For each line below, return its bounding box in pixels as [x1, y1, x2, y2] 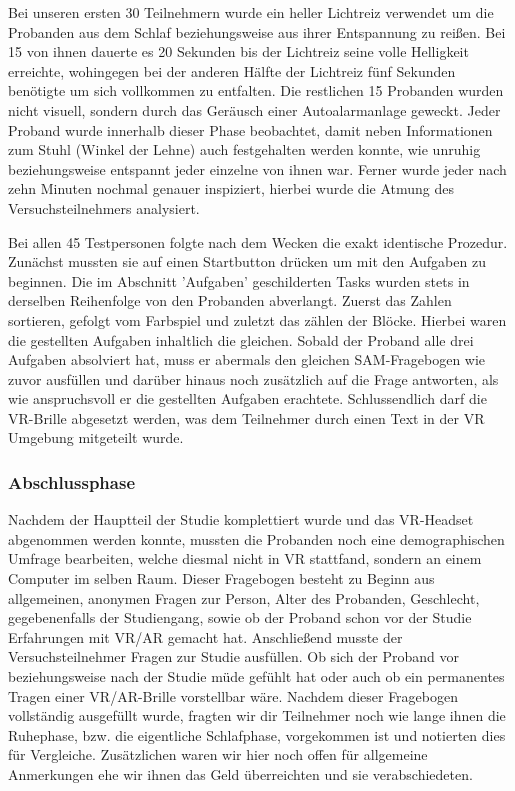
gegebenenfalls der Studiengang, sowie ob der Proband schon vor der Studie [8, 607, 472, 628]
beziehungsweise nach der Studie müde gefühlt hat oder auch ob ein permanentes [8, 666, 505, 687]
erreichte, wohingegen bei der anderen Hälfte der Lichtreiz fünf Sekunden [8, 60, 456, 81]
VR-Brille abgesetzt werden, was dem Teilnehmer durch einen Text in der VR [8, 407, 485, 428]
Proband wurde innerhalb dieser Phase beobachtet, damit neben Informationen [8, 119, 493, 140]
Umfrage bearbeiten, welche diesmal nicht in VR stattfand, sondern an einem [8, 548, 482, 569]
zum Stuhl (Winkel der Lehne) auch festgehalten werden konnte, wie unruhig [8, 139, 481, 160]
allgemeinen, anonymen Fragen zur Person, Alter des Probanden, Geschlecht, [8, 587, 480, 608]
